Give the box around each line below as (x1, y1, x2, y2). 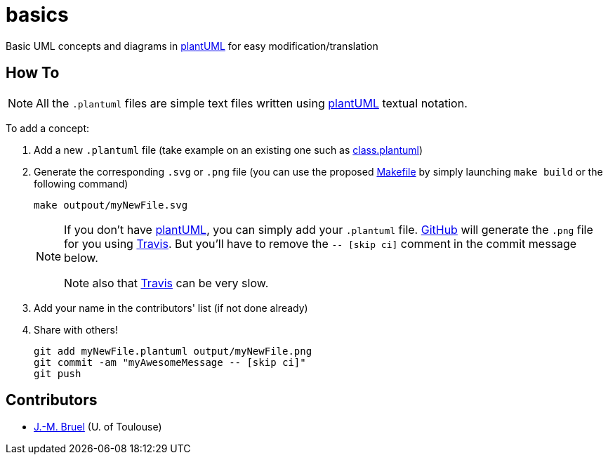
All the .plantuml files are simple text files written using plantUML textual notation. (36, 96, 468, 110)
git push (34, 367, 81, 379)
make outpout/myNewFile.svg (34, 199, 188, 211)
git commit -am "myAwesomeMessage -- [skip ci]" (34, 356, 306, 368)
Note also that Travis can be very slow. (64, 275, 269, 290)
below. (64, 250, 98, 265)
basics (6, 3, 69, 27)
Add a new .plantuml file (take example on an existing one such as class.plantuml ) (34, 143, 423, 156)
